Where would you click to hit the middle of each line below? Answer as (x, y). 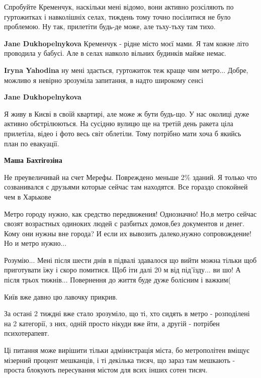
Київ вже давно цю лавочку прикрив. (61, 296)
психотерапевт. (27, 333)
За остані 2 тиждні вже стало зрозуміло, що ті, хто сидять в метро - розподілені (127, 313)
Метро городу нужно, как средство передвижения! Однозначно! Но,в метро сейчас (130, 213)
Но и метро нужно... (35, 243)
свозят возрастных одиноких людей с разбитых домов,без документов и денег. (124, 223)
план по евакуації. (32, 143)
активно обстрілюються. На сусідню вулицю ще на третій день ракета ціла (119, 123)
